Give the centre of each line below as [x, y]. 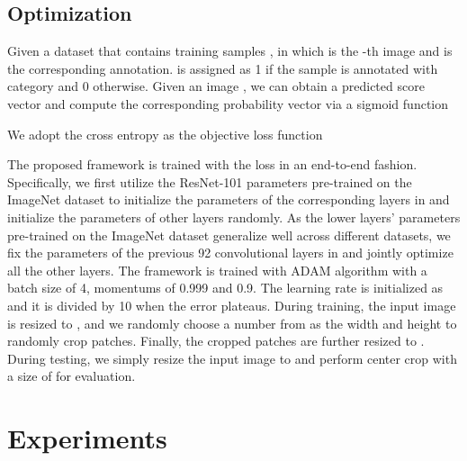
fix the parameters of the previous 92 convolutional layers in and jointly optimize [230, 253]
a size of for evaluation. [72, 376]
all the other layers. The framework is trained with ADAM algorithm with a [217, 270]
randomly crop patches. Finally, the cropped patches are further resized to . [216, 341]
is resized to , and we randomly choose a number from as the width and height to [232, 323]
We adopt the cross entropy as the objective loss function [165, 134]
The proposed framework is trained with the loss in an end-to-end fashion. [212, 164]
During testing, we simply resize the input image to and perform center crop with [232, 358]
